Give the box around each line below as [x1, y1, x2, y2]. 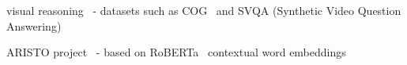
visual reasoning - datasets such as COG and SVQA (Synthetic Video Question [6, 2, 401, 18]
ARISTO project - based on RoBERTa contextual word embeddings [6, 44, 346, 60]
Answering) [6, 17, 62, 34]
